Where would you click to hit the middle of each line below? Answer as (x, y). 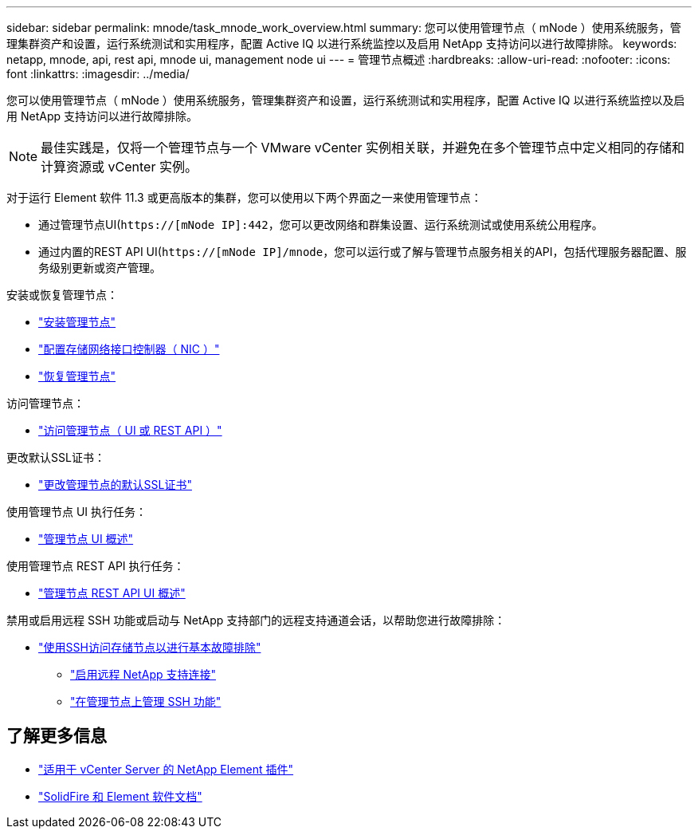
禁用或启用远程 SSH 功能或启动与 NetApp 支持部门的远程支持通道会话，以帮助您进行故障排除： (256, 620)
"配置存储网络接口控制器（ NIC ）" (129, 349)
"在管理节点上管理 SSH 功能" (146, 701)
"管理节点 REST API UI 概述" (112, 593)
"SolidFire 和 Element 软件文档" (120, 796)
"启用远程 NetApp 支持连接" (143, 674)
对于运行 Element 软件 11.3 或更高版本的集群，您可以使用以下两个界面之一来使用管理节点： (244, 197)
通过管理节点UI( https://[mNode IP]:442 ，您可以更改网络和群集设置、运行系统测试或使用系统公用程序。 (321, 225)
